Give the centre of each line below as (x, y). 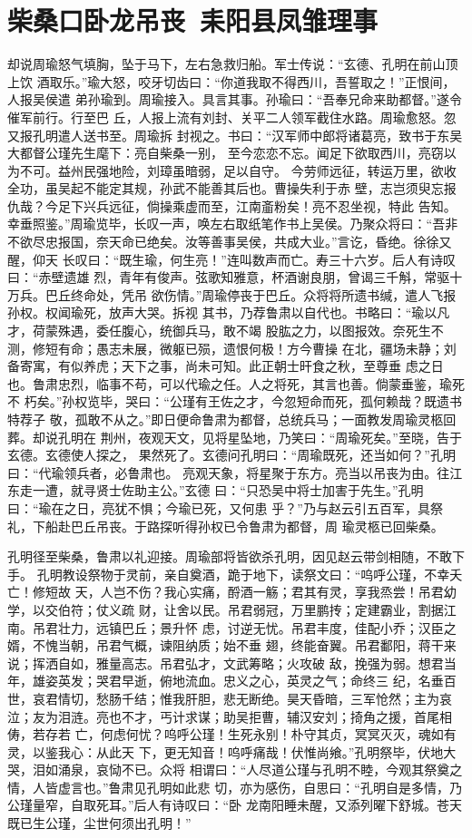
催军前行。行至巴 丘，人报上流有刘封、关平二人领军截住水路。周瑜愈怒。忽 (232, 117)
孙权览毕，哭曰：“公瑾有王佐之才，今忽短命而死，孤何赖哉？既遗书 (262, 401)
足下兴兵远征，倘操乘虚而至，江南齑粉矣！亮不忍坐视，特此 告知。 (257, 205)
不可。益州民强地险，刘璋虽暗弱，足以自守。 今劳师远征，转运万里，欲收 (238, 170)
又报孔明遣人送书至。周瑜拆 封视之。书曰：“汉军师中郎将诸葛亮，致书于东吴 (235, 135)
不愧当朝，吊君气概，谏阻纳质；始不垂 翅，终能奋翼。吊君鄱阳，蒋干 (238, 645)
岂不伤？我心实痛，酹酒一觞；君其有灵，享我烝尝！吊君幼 (285, 592)
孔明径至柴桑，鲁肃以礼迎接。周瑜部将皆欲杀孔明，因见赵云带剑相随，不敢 (230, 556)
